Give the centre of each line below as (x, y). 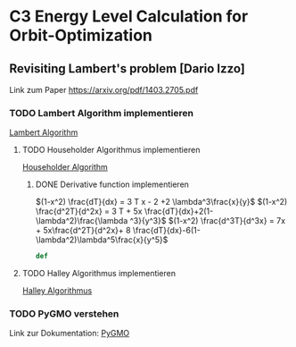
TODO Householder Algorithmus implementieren (111, 150)
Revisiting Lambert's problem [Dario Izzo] (127, 68)
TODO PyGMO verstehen (64, 314)
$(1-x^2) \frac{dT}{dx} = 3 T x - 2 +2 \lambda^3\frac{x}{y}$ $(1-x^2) (161, 202)
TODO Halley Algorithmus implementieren (99, 274)
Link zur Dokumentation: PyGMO (70, 334)
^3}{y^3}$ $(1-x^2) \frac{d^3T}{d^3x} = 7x (208, 221)
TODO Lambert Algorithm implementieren (102, 113)
